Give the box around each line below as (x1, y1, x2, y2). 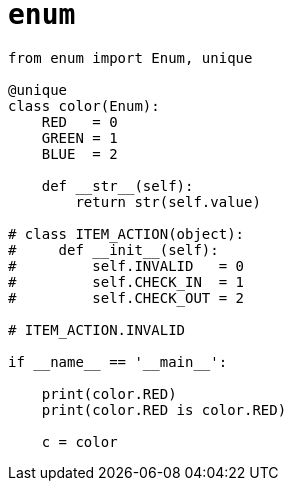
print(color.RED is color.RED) (41, 401, 287, 418)
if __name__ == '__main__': (8, 353, 228, 370)
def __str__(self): (41, 177, 194, 194)
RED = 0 (41, 113, 118, 130)
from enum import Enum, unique (8, 49, 253, 66)
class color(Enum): (8, 97, 160, 114)
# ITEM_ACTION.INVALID (8, 321, 186, 338)
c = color (41, 433, 118, 450)
